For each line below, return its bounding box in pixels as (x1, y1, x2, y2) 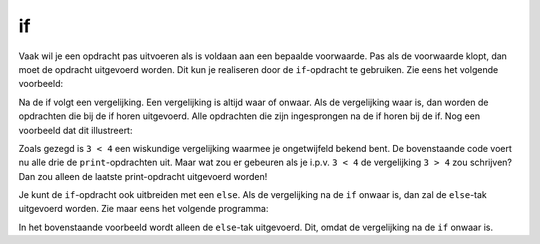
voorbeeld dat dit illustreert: (18, 124, 133, 136)
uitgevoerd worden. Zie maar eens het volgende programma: (18, 203, 269, 215)
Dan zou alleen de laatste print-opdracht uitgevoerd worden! (18, 170, 268, 182)
